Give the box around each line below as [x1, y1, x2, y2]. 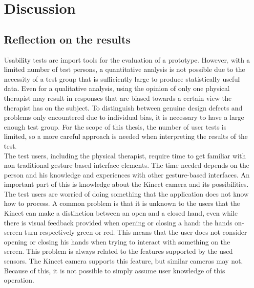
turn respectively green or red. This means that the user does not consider [24, 227, 247, 237]
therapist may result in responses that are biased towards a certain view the [4, 92, 232, 103]
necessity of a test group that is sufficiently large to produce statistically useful [4, 73, 240, 84]
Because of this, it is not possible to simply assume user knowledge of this [4, 265, 225, 275]
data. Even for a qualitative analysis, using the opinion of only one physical [4, 83, 230, 93]
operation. [4, 275, 34, 285]
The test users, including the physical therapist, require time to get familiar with [4, 150, 246, 160]
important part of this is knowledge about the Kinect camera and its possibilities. [4, 179, 249, 189]
